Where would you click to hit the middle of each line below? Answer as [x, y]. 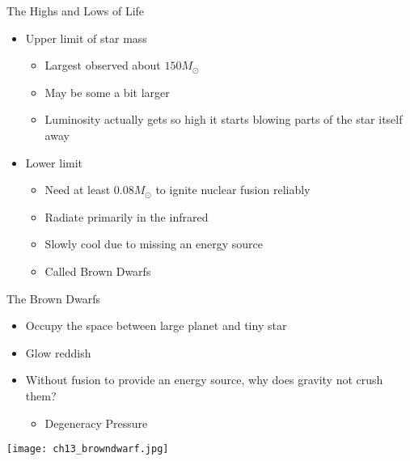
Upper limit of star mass [86, 38]
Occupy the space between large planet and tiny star [156, 326]
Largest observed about [103, 65]
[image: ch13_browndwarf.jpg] [88, 449]
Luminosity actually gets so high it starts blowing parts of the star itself [224, 119]
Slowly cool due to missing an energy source [154, 244]
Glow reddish [58, 352]
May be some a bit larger [107, 92]
